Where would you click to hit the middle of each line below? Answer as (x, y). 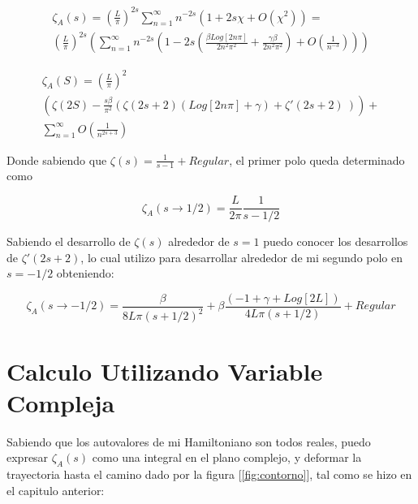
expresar (28, 457)
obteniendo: (85, 273)
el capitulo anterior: (56, 490)
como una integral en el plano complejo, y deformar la (227, 457)
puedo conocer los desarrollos (336, 241)
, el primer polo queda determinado (317, 159)
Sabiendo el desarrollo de (69, 241)
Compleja (61, 402)
